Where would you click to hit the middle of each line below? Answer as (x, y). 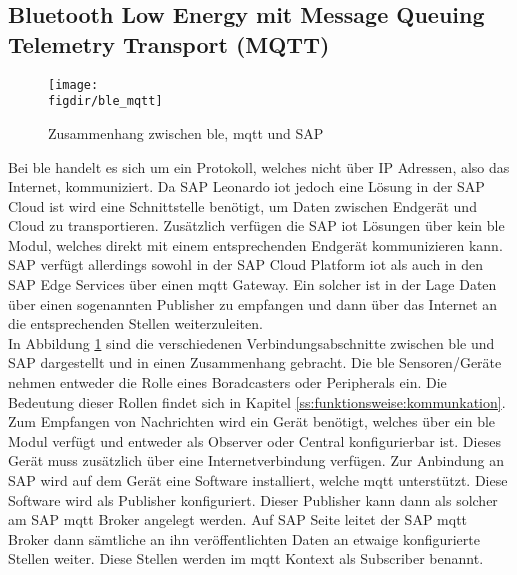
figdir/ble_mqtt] (105, 101)
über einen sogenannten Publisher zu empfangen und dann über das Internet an (253, 303)
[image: (73, 84)
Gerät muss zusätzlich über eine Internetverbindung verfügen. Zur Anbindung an (256, 460)
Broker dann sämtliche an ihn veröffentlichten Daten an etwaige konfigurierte (244, 538)
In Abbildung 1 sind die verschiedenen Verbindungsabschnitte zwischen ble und (251, 342)
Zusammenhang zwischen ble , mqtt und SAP (186, 132)
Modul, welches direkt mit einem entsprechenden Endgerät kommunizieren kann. (255, 244)
